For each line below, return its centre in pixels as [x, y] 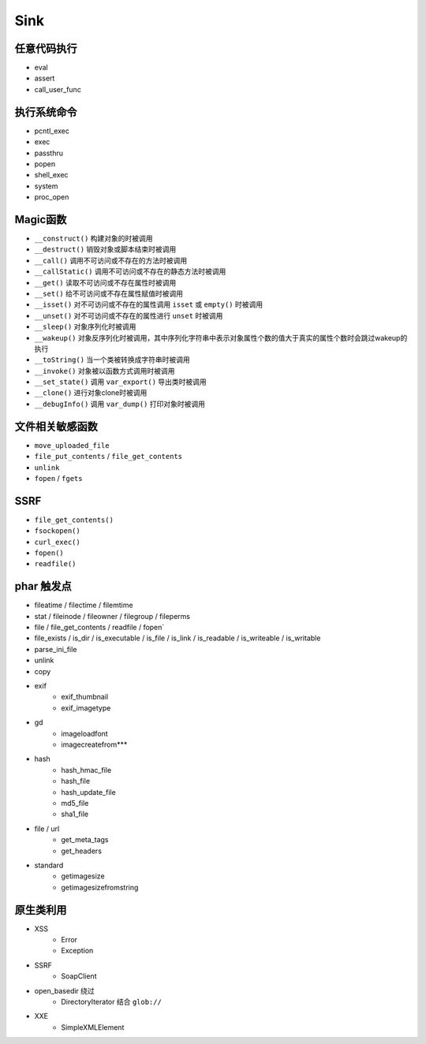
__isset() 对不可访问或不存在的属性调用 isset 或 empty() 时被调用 [149, 304]
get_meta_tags [85, 840]
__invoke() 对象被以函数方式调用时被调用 [105, 371]
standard [49, 865]
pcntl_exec [52, 131]
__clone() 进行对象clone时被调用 [91, 393]
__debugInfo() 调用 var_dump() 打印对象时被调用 [120, 404]
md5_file [75, 803]
